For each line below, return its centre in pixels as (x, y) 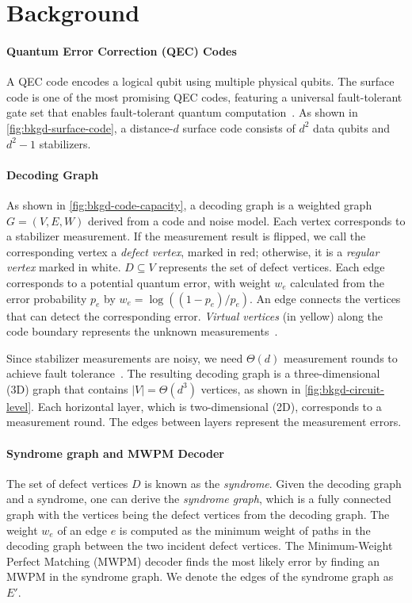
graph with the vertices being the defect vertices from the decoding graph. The (198, 515)
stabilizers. (65, 143)
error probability (47, 298)
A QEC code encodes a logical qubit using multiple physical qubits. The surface (200, 81)
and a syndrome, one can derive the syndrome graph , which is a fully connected (199, 499)
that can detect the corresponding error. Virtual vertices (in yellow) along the (195, 315)
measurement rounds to (341, 357)
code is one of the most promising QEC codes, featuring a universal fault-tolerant (204, 96)
